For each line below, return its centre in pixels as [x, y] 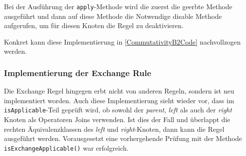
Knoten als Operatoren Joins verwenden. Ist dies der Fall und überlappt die [117, 119]
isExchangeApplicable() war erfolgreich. [66, 148]
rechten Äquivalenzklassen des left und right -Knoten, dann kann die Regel [114, 129]
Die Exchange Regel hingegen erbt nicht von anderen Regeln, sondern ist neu [119, 91]
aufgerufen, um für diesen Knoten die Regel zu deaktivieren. [94, 25]
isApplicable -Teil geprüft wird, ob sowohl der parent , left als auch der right [118, 110]
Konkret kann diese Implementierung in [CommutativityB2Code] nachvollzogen [123, 41]
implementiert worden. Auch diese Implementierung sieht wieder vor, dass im [119, 100]
